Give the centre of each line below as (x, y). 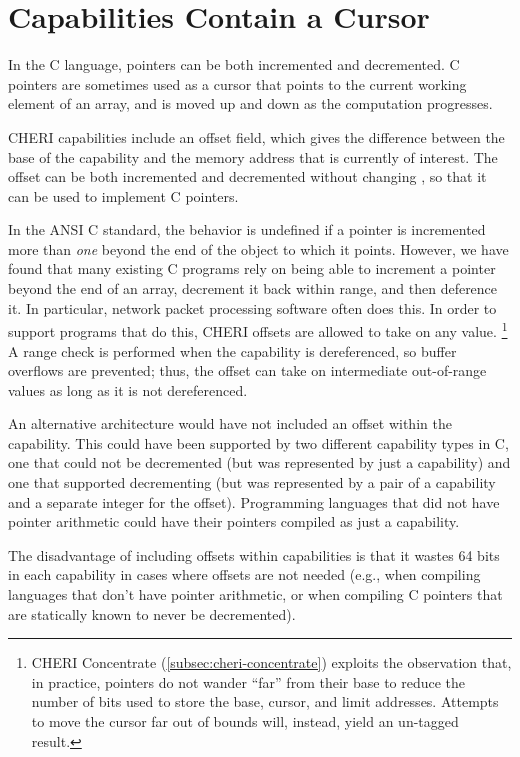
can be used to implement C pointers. (123, 195)
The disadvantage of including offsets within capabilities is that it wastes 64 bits (254, 554)
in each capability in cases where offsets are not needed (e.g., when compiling (244, 574)
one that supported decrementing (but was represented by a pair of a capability (252, 482)
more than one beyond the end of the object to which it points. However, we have (258, 248)
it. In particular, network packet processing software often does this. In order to (252, 307)
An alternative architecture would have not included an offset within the (230, 423)
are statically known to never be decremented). (152, 613)
